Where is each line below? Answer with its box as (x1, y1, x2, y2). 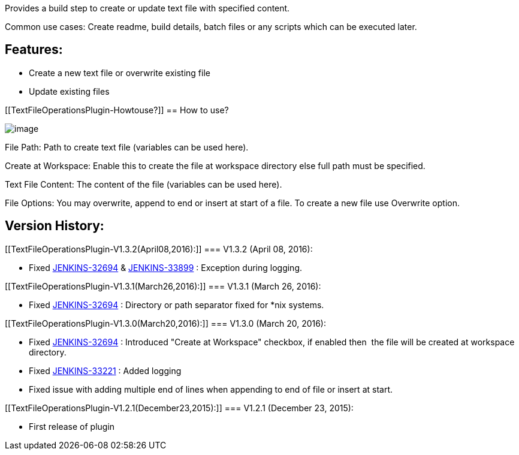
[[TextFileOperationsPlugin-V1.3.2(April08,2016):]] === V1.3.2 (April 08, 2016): (5, 243, 313, 254)
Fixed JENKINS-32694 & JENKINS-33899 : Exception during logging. (29, 262, 302, 273)
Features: (5, 42, 63, 58)
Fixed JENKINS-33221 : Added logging (29, 365, 182, 376)
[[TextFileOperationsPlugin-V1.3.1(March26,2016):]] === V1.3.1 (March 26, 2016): (5, 281, 321, 291)
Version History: (5, 218, 104, 234)
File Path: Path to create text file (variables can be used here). (5, 141, 249, 152)
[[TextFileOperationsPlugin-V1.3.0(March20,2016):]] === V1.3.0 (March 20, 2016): (5, 318, 327, 329)
